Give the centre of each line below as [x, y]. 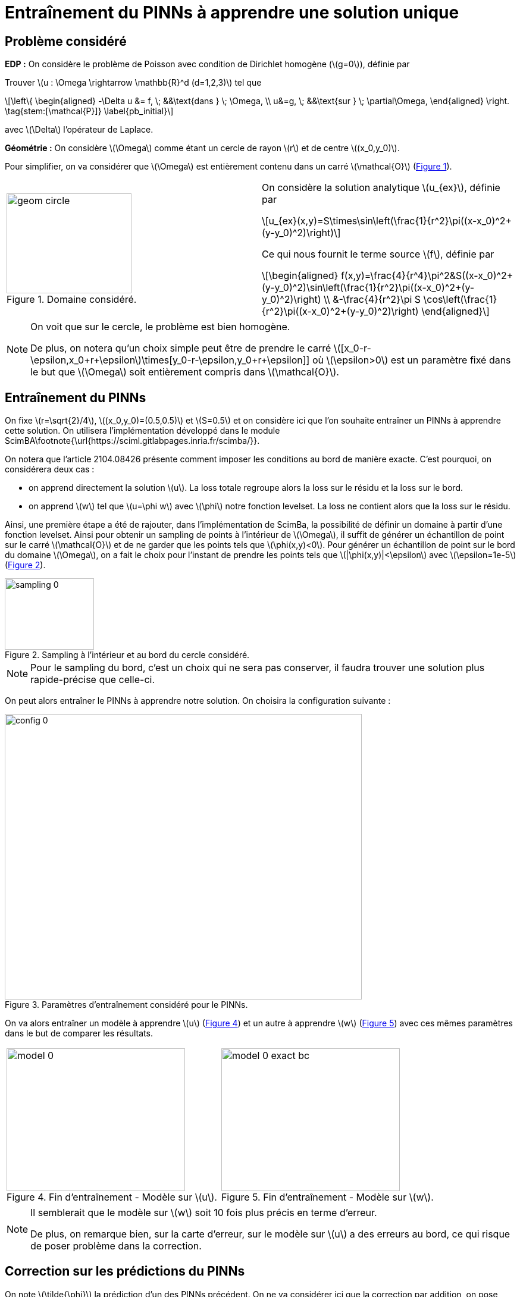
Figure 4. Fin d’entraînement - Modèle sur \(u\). [112, 1197]
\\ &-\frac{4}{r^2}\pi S [372, 300]
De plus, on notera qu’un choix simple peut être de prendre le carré [181, 348]
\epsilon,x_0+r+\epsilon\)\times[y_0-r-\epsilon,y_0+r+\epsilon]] [170, 360]
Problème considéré [66, 41]
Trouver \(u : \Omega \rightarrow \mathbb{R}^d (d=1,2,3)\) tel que [133, 83]
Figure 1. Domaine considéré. [72, 300]
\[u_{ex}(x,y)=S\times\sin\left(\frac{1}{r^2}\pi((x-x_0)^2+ [387, 221]
